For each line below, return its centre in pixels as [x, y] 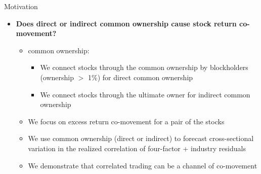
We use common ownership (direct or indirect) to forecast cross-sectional [141, 138]
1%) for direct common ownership [141, 77]
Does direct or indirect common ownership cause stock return [126, 23]
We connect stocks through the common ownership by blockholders [144, 67]
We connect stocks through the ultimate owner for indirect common [145, 94]
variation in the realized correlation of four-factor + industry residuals [137, 148]
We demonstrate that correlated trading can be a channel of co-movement [143, 165]
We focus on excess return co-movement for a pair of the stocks [126, 121]
